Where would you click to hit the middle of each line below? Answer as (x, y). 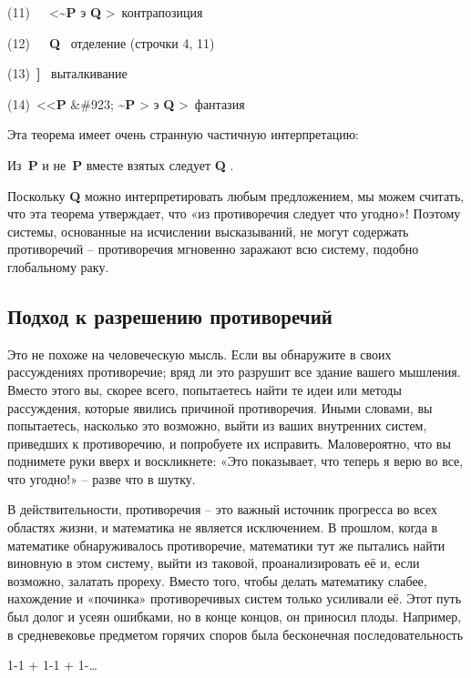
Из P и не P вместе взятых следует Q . (121, 164)
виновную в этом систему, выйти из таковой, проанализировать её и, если (214, 563)
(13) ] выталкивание (67, 73)
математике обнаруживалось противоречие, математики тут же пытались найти (226, 545)
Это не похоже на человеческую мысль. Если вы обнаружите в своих (200, 354)
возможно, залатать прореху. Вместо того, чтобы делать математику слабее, (217, 580)
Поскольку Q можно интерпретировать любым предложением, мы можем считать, (236, 195)
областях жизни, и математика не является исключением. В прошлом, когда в (223, 527)
